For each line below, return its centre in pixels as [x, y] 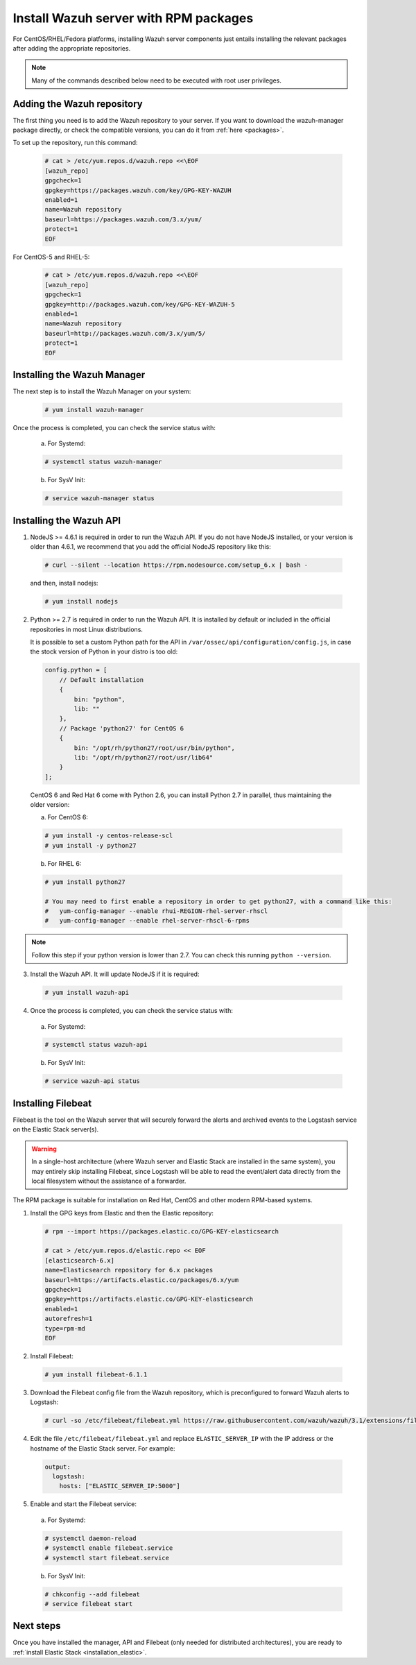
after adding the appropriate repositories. [72, 48]
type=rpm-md [65, 1328]
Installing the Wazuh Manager [79, 375]
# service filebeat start [89, 1604]
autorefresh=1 [69, 1319]
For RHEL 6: [64, 863]
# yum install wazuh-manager [94, 410]
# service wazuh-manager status [100, 498]
